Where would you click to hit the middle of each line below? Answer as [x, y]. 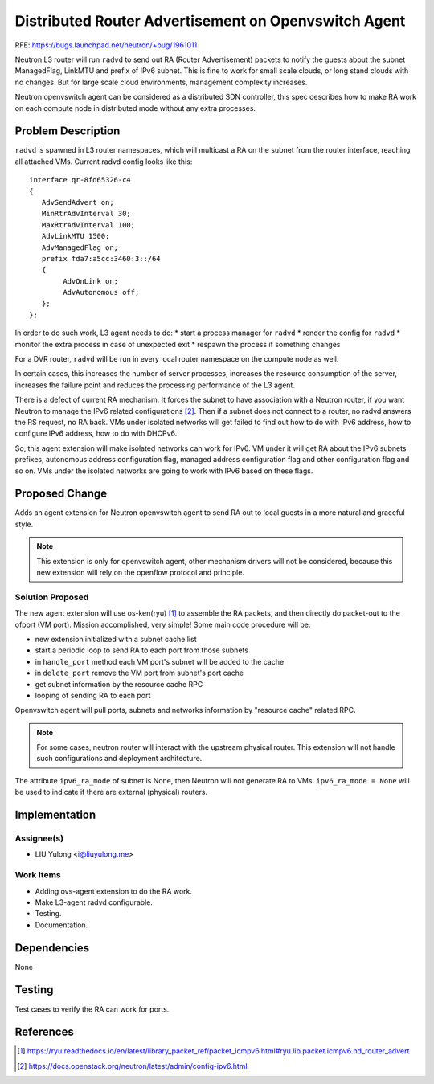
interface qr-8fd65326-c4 [80, 180]
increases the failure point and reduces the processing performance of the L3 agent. [155, 385]
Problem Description [68, 131]
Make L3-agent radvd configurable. [94, 902]
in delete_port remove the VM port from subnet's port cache [139, 673]
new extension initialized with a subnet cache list [116, 639]
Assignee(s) [39, 838]
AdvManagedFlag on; [80, 247]
